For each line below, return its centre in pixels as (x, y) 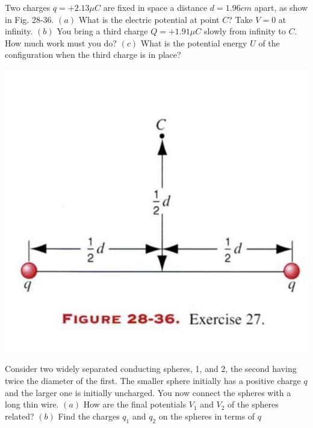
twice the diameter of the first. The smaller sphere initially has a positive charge (153, 380)
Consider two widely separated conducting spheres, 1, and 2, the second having (151, 369)
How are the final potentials (135, 404)
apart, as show (281, 7)
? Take (240, 19)
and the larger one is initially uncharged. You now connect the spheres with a (148, 392)
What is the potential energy (194, 42)
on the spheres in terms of (207, 416)
